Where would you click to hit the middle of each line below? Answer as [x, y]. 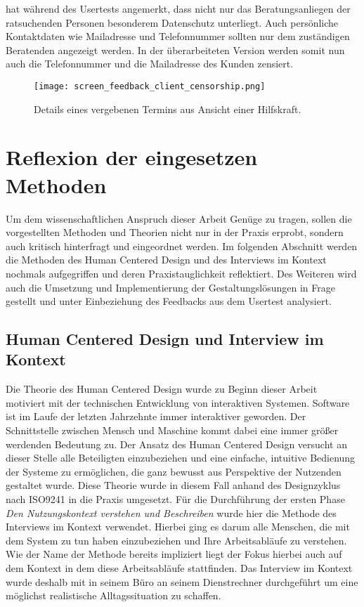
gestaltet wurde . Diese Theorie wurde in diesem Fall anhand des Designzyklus [173, 485]
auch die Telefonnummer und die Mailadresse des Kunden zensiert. [150, 64]
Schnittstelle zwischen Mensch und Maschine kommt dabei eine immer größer [172, 430]
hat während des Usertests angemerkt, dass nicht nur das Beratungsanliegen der [178, 8]
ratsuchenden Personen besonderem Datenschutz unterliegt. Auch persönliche [172, 22]
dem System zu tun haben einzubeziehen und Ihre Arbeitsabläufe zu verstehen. [176, 540]
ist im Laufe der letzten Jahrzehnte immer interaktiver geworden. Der [156, 416]
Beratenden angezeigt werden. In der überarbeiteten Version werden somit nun [175, 50]
